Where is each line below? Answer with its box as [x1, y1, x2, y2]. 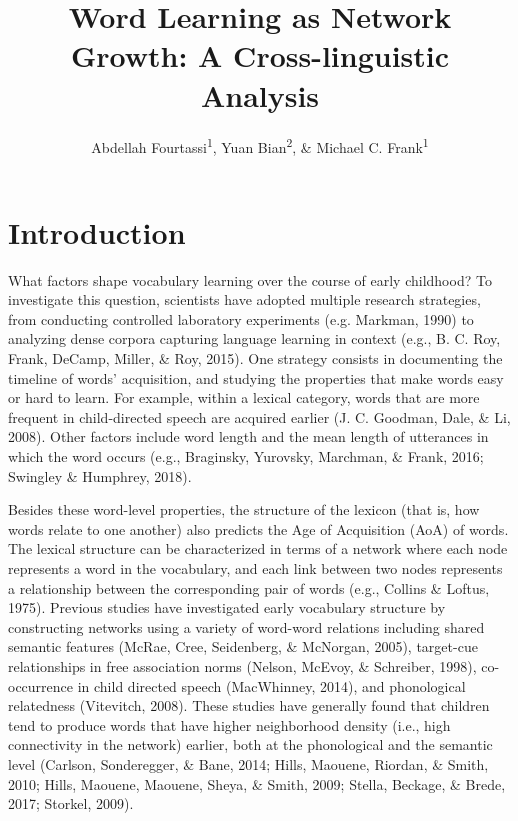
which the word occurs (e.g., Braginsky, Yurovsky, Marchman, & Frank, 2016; [8, 446, 484, 467]
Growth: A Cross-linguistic [70, 35, 450, 76]
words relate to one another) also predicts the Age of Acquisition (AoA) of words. [8, 518, 509, 539]
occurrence [8, 675, 74, 696]
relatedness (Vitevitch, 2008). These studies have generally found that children [8, 695, 490, 716]
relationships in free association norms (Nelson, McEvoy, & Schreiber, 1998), [8, 655, 477, 676]
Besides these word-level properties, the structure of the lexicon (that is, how [8, 499, 480, 520]
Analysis [200, 74, 320, 115]
